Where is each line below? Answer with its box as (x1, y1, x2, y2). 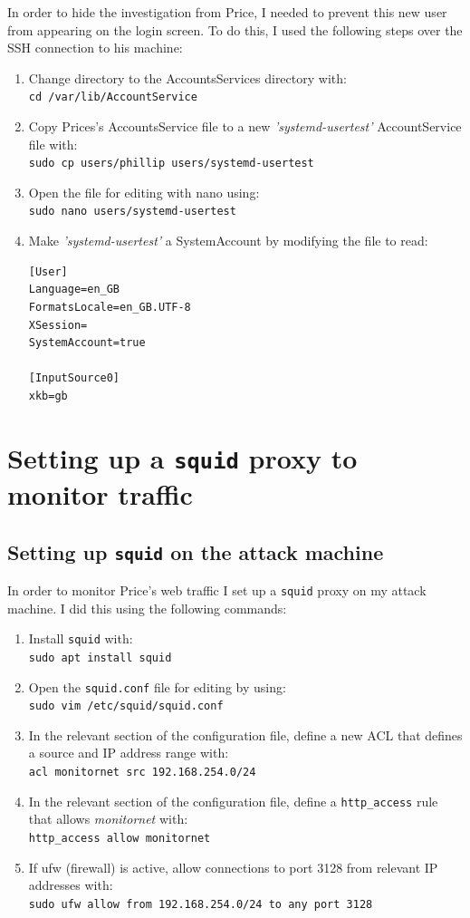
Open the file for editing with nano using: (28, 182, 260, 201)
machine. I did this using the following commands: (7, 598, 287, 617)
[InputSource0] (28, 372, 120, 385)
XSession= (28, 318, 88, 332)
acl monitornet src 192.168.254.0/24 (28, 766, 256, 778)
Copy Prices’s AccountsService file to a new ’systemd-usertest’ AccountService (28, 117, 462, 136)
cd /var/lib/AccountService (28, 91, 197, 104)
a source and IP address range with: (28, 743, 229, 762)
